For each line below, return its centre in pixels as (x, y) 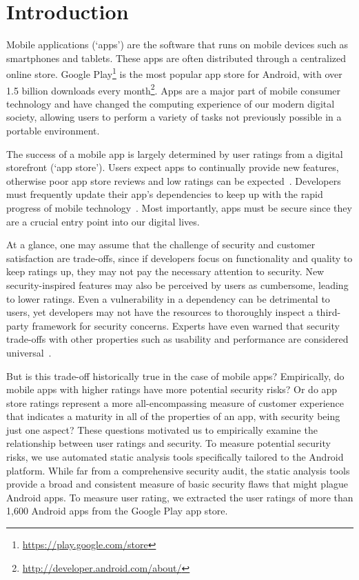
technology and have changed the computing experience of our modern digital (171, 103)
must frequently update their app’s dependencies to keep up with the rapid (165, 194)
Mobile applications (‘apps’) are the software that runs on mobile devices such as (177, 44)
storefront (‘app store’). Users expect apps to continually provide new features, (173, 167)
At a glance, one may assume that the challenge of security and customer (161, 244)
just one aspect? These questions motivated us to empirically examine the (162, 429)
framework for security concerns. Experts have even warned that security (186, 325)
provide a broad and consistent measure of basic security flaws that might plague (177, 484)
